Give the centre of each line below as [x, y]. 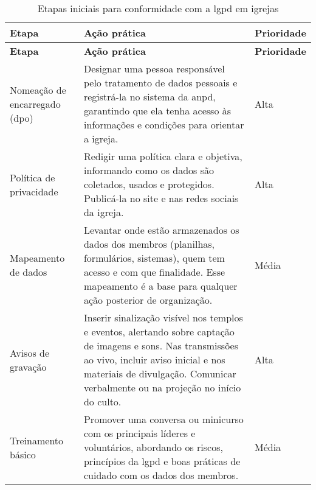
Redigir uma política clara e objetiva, [163, 156]
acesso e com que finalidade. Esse [154, 272]
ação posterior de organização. [148, 300]
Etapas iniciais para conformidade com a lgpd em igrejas [158, 8]
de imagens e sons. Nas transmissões [161, 345]
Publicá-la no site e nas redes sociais [161, 198]
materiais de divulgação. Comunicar [160, 373]
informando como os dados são [149, 170]
